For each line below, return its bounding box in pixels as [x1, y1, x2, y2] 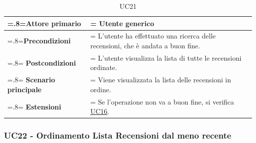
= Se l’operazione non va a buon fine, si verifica [90, 96, 234, 107]
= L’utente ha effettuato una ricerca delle [90, 31, 216, 41]
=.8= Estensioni [7, 101, 62, 111]
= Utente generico [90, 18, 154, 28]
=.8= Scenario [7, 74, 55, 85]
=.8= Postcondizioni [7, 57, 76, 68]
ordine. [90, 84, 111, 94]
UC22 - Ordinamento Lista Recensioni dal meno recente [4, 129, 231, 142]
